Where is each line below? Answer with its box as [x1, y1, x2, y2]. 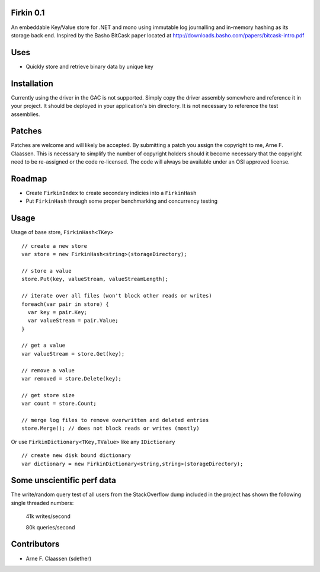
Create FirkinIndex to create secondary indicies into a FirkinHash [25, 190, 197, 197]
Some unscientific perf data [11, 475, 117, 485]
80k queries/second [25, 523, 75, 531]
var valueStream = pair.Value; [27, 317, 119, 324]
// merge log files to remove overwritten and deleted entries [21, 417, 209, 423]
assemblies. [11, 110, 41, 118]
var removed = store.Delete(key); [21, 375, 121, 382]
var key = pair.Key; [27, 309, 88, 315]
